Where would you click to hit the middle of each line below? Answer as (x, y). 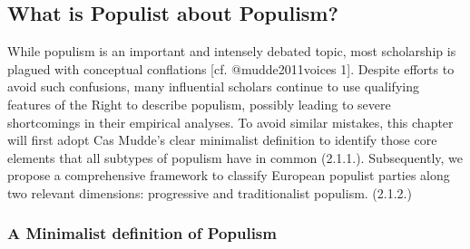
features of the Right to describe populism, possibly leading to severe (199, 104)
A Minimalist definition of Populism (142, 233)
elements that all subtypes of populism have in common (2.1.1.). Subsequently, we (235, 157)
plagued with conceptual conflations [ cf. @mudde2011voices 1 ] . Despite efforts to (231, 68)
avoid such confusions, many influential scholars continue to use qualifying (213, 86)
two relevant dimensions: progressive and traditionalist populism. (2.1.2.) (210, 192)
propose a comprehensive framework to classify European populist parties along (229, 175)
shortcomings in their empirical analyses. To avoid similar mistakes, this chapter (230, 122)
